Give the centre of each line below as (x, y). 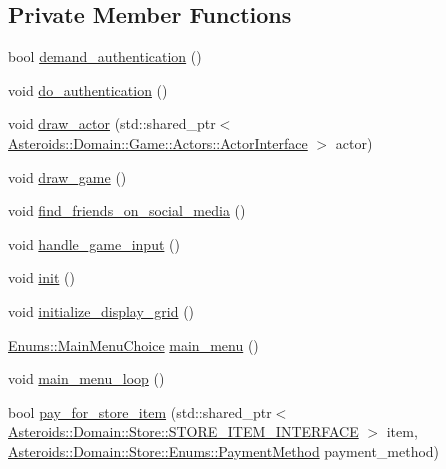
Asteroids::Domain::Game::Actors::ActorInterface (158, 142)
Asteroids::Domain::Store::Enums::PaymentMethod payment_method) (224, 450)
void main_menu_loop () (86, 378)
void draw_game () (67, 176)
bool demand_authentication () (105, 56)
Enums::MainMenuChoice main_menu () (133, 344)
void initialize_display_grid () (101, 310)
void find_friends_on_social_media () (127, 210)
